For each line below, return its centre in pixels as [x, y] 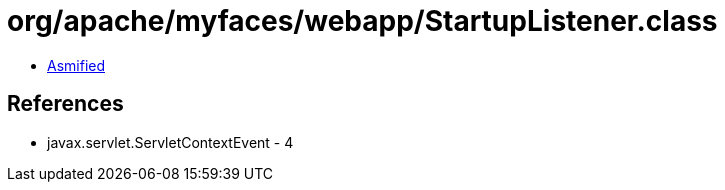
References [65, 104]
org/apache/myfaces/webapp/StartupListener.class [362, 21]
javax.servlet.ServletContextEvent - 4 [170, 142]
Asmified [76, 65]
